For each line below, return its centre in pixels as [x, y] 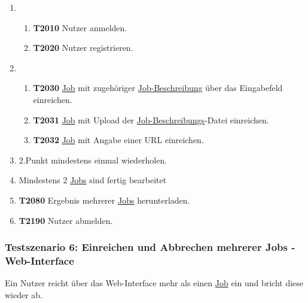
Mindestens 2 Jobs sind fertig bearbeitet [93, 180]
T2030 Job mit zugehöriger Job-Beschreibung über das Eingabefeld [158, 88]
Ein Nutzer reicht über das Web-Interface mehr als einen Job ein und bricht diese [154, 283]
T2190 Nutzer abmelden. [66, 220]
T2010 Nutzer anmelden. [80, 27]
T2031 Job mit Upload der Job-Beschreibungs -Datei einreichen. [151, 119]
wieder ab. [24, 294]
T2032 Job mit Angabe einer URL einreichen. [118, 140]
